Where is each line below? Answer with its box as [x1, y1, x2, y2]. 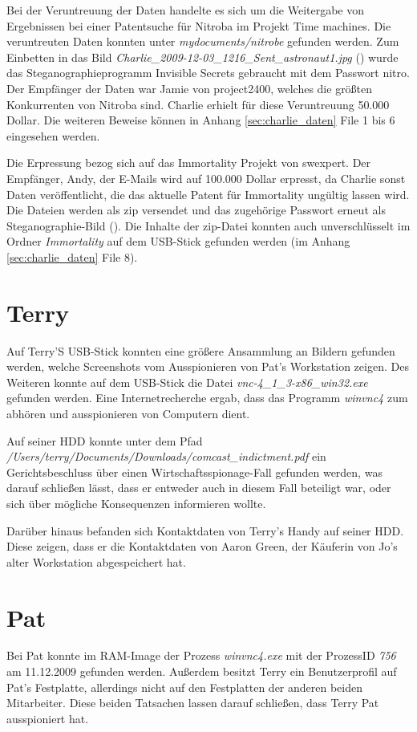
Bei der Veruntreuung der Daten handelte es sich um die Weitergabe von [6, 2, 365, 18]
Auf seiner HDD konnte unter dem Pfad [6, 432, 203, 449]
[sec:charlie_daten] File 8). [6, 248, 138, 265]
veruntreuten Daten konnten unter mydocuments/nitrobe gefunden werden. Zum [6, 33, 399, 50]
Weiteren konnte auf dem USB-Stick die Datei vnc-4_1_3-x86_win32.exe [6, 373, 368, 390]
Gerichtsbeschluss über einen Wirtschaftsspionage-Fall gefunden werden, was [6, 463, 383, 480]
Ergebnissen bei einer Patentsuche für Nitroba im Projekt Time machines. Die [6, 17, 391, 34]
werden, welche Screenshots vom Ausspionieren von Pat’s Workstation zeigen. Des [6, 358, 409, 375]
